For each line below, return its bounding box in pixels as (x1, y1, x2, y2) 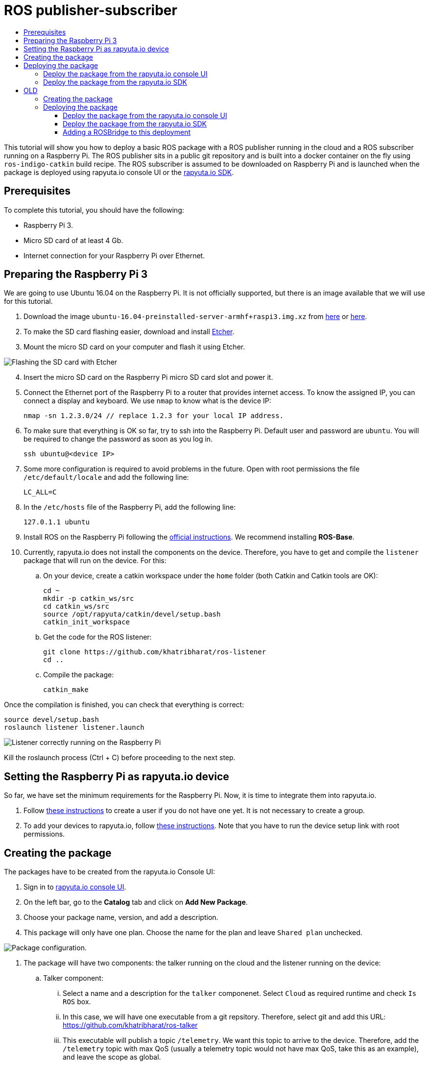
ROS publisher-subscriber (4, 2, 177, 19)
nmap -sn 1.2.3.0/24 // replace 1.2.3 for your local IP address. (24, 412, 284, 420)
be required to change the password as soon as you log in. (24, 435, 213, 444)
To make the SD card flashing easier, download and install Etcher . (24, 327, 235, 336)
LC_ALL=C (24, 488, 57, 496)
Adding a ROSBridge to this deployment (63, 127, 191, 136)
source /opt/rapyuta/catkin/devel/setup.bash (43, 610, 221, 619)
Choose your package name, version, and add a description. (24, 913, 218, 922)
